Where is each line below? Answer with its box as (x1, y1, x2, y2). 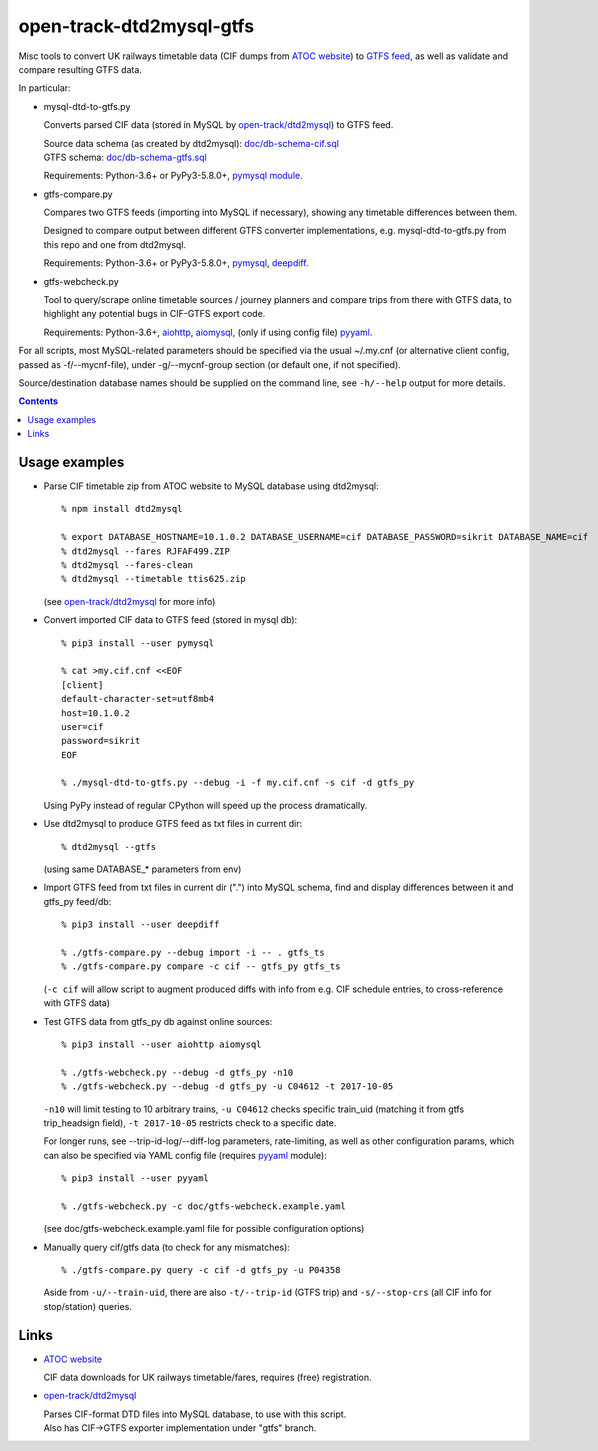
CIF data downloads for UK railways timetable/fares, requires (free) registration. (43, 1371, 372, 1384)
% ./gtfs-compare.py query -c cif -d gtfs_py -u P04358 (61, 1265, 341, 1276)
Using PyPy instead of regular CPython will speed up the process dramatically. (43, 799, 368, 811)
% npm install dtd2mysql (61, 503, 183, 515)
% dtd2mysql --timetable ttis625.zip (61, 573, 247, 585)
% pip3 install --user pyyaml (61, 1173, 210, 1184)
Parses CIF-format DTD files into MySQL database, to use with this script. (43, 1408, 347, 1420)
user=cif (61, 721, 104, 732)
